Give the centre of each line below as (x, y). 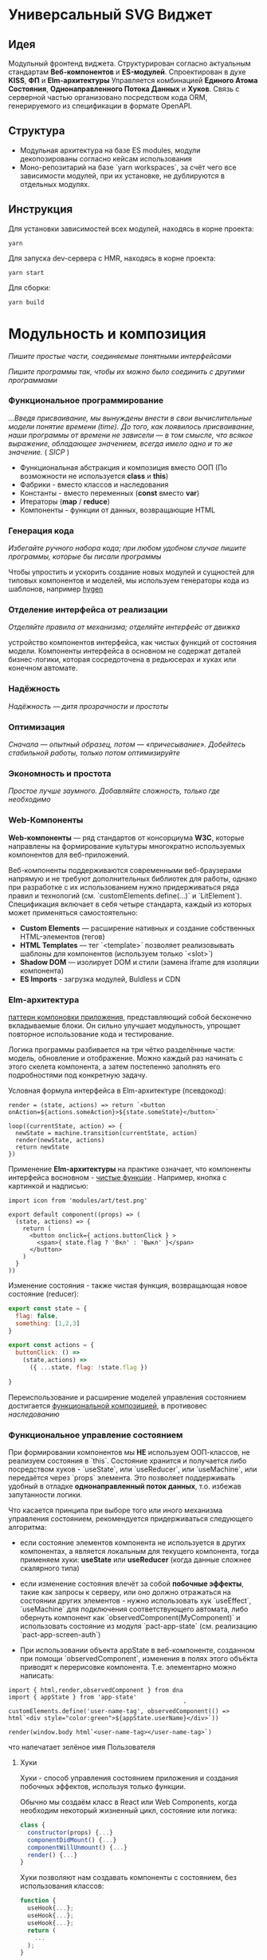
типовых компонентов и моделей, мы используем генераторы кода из (129, 580)
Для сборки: (29, 287)
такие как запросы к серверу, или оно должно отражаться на (125, 1592)
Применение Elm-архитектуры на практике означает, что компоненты (130, 1169)
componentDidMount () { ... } (72, 1840)
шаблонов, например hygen (56, 589)
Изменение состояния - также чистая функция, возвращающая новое (128, 1285)
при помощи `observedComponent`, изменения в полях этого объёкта (139, 1659)
